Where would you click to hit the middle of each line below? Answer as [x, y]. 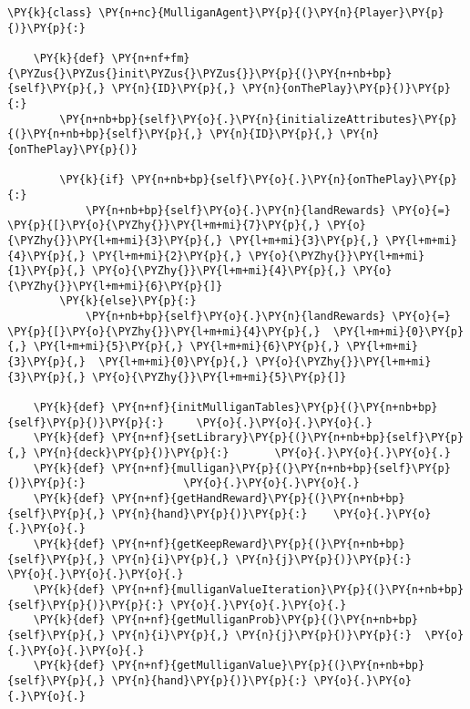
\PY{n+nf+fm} [151, 58]
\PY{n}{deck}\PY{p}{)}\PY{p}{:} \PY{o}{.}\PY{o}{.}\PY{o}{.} [242, 453]
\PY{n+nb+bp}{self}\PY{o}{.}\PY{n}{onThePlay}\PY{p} [294, 180]
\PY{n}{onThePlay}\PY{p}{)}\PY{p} [346, 89]
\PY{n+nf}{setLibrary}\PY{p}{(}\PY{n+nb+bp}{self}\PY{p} [288, 438]
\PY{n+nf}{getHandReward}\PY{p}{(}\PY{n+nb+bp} [258, 498]
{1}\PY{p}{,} [46, 271]
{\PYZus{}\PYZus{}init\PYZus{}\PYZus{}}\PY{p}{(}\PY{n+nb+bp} [200, 73]
